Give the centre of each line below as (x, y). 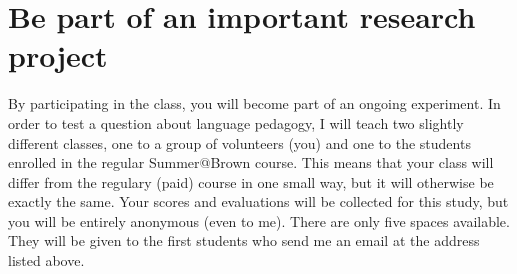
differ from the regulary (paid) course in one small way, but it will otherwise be (251, 181)
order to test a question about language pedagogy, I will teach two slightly (236, 122)
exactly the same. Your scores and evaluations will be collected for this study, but (258, 201)
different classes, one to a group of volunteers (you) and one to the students (239, 142)
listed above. (46, 260)
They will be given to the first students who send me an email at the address (244, 240)
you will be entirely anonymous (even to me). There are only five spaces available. (259, 220)
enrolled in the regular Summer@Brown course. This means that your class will (251, 162)
